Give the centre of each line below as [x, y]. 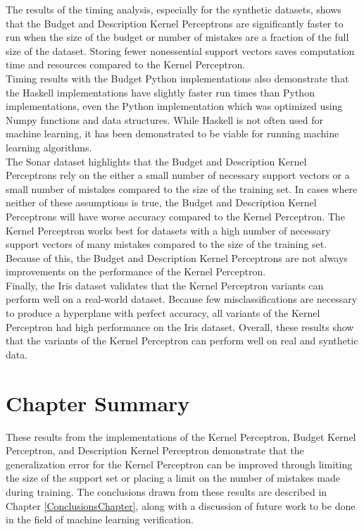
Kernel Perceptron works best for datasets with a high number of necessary [168, 230]
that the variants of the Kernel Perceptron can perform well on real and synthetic [182, 341]
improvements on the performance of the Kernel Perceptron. [136, 271]
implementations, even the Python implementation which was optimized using [174, 106]
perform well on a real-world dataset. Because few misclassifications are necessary [182, 299]
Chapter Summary [98, 402]
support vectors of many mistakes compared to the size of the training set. [166, 244]
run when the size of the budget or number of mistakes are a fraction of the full [177, 37]
